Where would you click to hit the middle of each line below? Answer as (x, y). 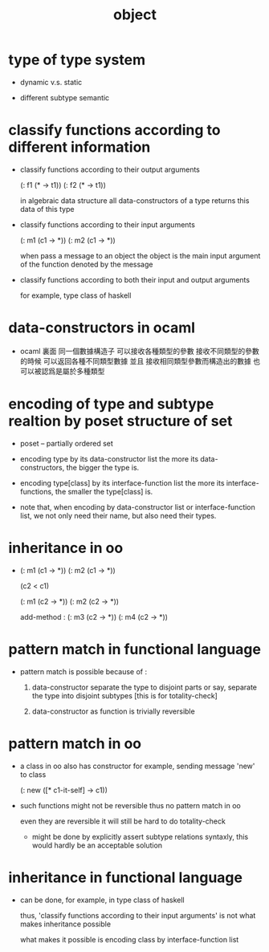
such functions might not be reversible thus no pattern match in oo (130, 805)
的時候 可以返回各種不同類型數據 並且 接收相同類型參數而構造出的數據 (135, 361)
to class (33, 774)
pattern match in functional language (134, 649)
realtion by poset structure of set (120, 421)
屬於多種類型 (84, 371)
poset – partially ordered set (67, 443)
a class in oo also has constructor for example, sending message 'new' (137, 766)
